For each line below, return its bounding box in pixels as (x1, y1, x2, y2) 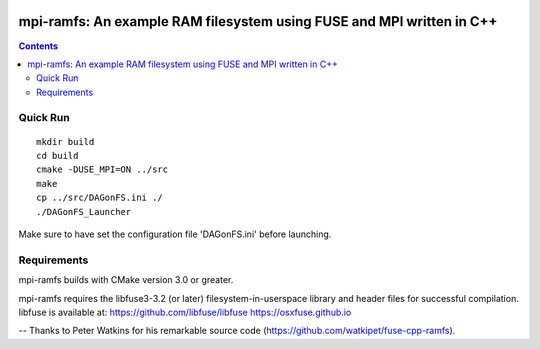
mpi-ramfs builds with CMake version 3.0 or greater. (18, 274, 234, 286)
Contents (18, 40, 59, 52)
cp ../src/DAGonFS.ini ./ (36, 192, 164, 204)
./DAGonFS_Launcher (36, 206, 132, 217)
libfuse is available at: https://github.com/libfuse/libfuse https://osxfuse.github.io (18, 306, 352, 318)
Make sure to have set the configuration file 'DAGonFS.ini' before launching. (18, 228, 332, 240)
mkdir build (36, 136, 95, 147)
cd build (36, 150, 79, 162)
